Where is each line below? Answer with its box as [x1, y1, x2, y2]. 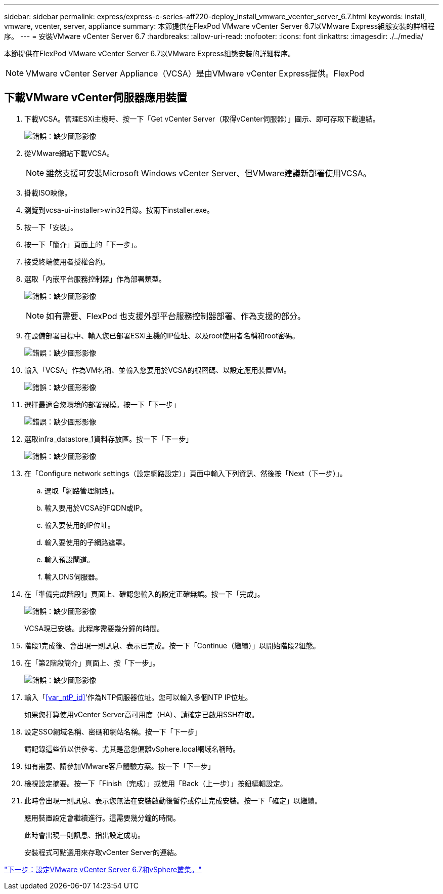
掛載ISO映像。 [24, 188, 72, 197]
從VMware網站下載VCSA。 [24, 148, 114, 158]
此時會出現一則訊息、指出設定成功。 [24, 830, 145, 839]
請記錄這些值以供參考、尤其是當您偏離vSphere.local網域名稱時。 [24, 744, 240, 753]
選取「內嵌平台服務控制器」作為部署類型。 [24, 274, 166, 283]
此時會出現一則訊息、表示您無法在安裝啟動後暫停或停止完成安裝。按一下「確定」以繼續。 [24, 796, 322, 805]
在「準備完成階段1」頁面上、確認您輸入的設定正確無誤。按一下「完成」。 [24, 589, 264, 598]
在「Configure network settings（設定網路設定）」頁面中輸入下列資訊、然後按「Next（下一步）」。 [24, 469, 347, 478]
